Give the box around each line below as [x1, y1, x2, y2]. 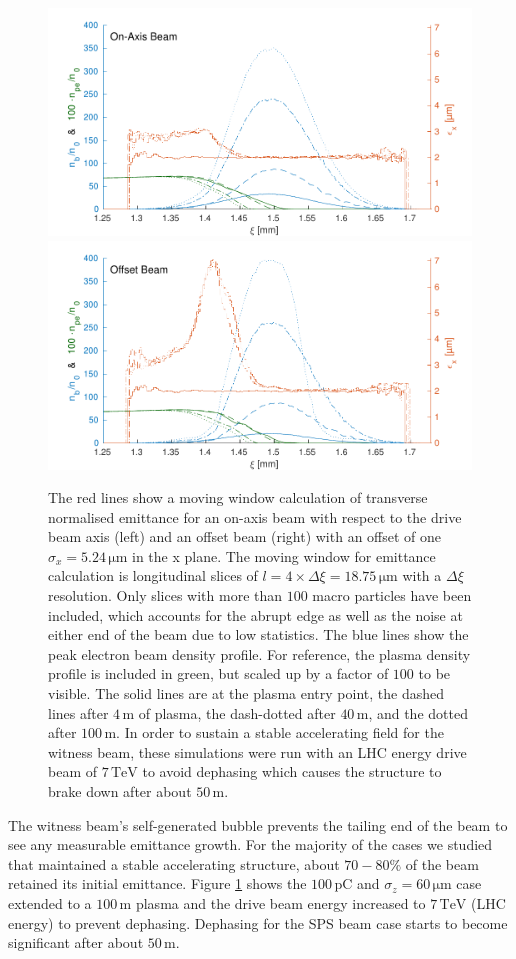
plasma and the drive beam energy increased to [135, 892, 426, 913]
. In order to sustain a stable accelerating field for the [116, 722, 444, 743]
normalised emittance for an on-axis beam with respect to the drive [48, 506, 462, 527]
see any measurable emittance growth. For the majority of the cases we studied [8, 834, 493, 855]
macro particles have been [312, 585, 472, 606]
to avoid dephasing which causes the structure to [142, 761, 442, 782]
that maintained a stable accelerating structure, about [8, 853, 340, 874]
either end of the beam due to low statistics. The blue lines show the [48, 624, 469, 645]
